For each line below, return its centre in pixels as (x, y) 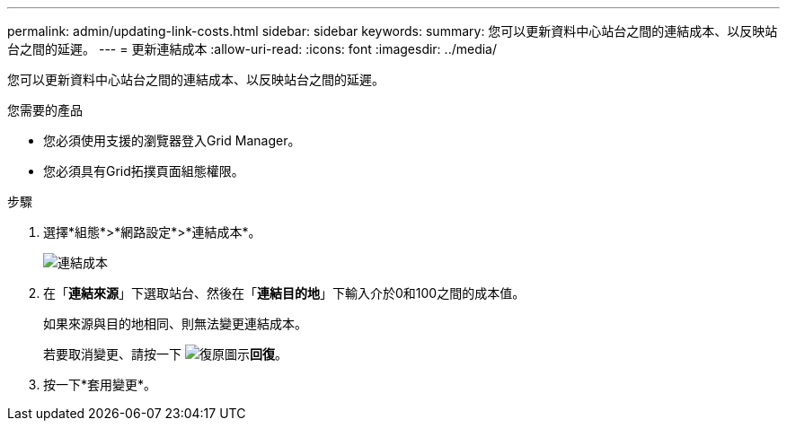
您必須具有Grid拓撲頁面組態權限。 (144, 171)
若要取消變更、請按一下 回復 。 (165, 354)
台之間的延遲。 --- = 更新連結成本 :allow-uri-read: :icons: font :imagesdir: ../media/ (252, 49)
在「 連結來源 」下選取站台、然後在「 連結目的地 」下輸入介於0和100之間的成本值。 (284, 293)
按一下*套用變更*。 (100, 384)
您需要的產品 (45, 110)
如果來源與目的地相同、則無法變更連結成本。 (175, 323)
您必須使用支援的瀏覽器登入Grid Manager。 (172, 140)
